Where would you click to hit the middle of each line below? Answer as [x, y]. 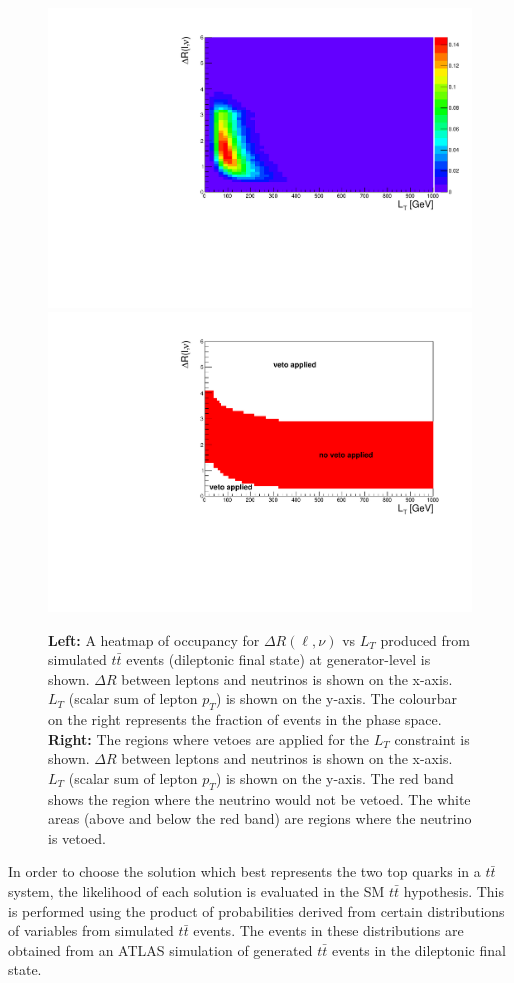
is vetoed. [77, 837]
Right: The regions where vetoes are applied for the [208, 738]
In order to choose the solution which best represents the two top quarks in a [244, 871]
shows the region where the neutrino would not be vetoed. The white [259, 798]
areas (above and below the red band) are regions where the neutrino [260, 818]
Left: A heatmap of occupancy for [154, 639]
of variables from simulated [91, 930]
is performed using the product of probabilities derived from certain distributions [256, 910]
